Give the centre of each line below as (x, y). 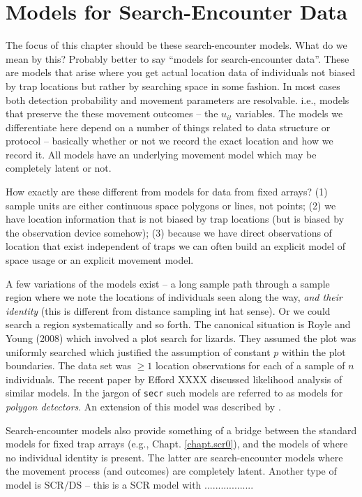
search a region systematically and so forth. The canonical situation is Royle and (178, 324)
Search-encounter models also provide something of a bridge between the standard (181, 430)
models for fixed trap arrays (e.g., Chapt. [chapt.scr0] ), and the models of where (177, 444)
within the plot (314, 351)
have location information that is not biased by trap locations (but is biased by (175, 219)
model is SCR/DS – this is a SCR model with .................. (130, 484)
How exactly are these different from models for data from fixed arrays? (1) (167, 192)
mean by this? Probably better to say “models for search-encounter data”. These (178, 58)
